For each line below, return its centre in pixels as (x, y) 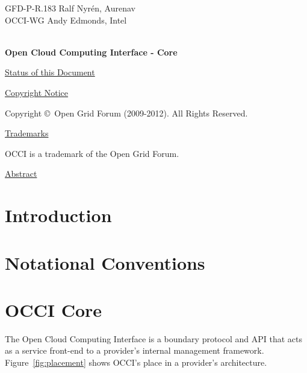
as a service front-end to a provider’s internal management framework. (135, 350)
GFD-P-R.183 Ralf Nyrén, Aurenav (70, 8)
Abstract (21, 174)
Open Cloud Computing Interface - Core (91, 52)
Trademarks (27, 133)
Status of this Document (50, 72)
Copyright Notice (37, 92)
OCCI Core (54, 309)
